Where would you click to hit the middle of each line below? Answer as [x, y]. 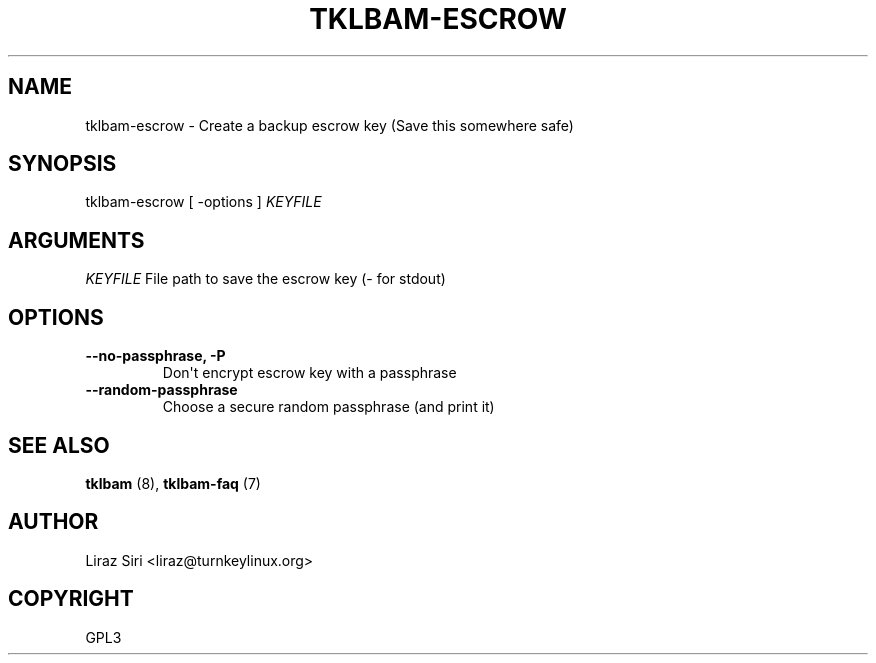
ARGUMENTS [76, 240]
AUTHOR [53, 522]
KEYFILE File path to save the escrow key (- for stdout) [265, 279]
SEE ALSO [59, 445]
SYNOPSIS [62, 164]
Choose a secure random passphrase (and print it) [328, 407]
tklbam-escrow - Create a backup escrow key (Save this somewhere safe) [329, 125]
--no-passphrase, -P [155, 356]
